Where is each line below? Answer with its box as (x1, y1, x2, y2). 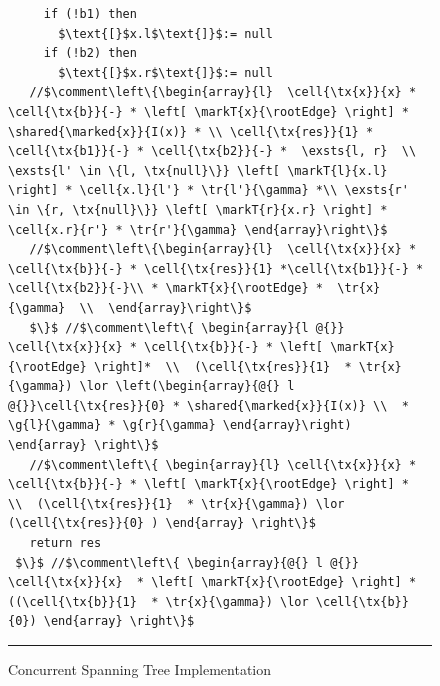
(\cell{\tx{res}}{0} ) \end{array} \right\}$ (8, 516, 316, 531)
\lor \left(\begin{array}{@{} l (79, 379, 295, 394)
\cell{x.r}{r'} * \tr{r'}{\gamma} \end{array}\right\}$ (8, 222, 388, 237)
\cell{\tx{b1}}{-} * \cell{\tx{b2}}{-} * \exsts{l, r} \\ (8, 144, 417, 159)
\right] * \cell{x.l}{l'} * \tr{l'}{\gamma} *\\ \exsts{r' (8, 183, 409, 198)
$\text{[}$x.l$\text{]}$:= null (58, 26, 273, 41)
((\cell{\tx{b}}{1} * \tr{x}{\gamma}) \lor (8, 594, 309, 609)
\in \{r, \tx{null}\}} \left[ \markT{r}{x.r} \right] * (8, 202, 388, 217)
